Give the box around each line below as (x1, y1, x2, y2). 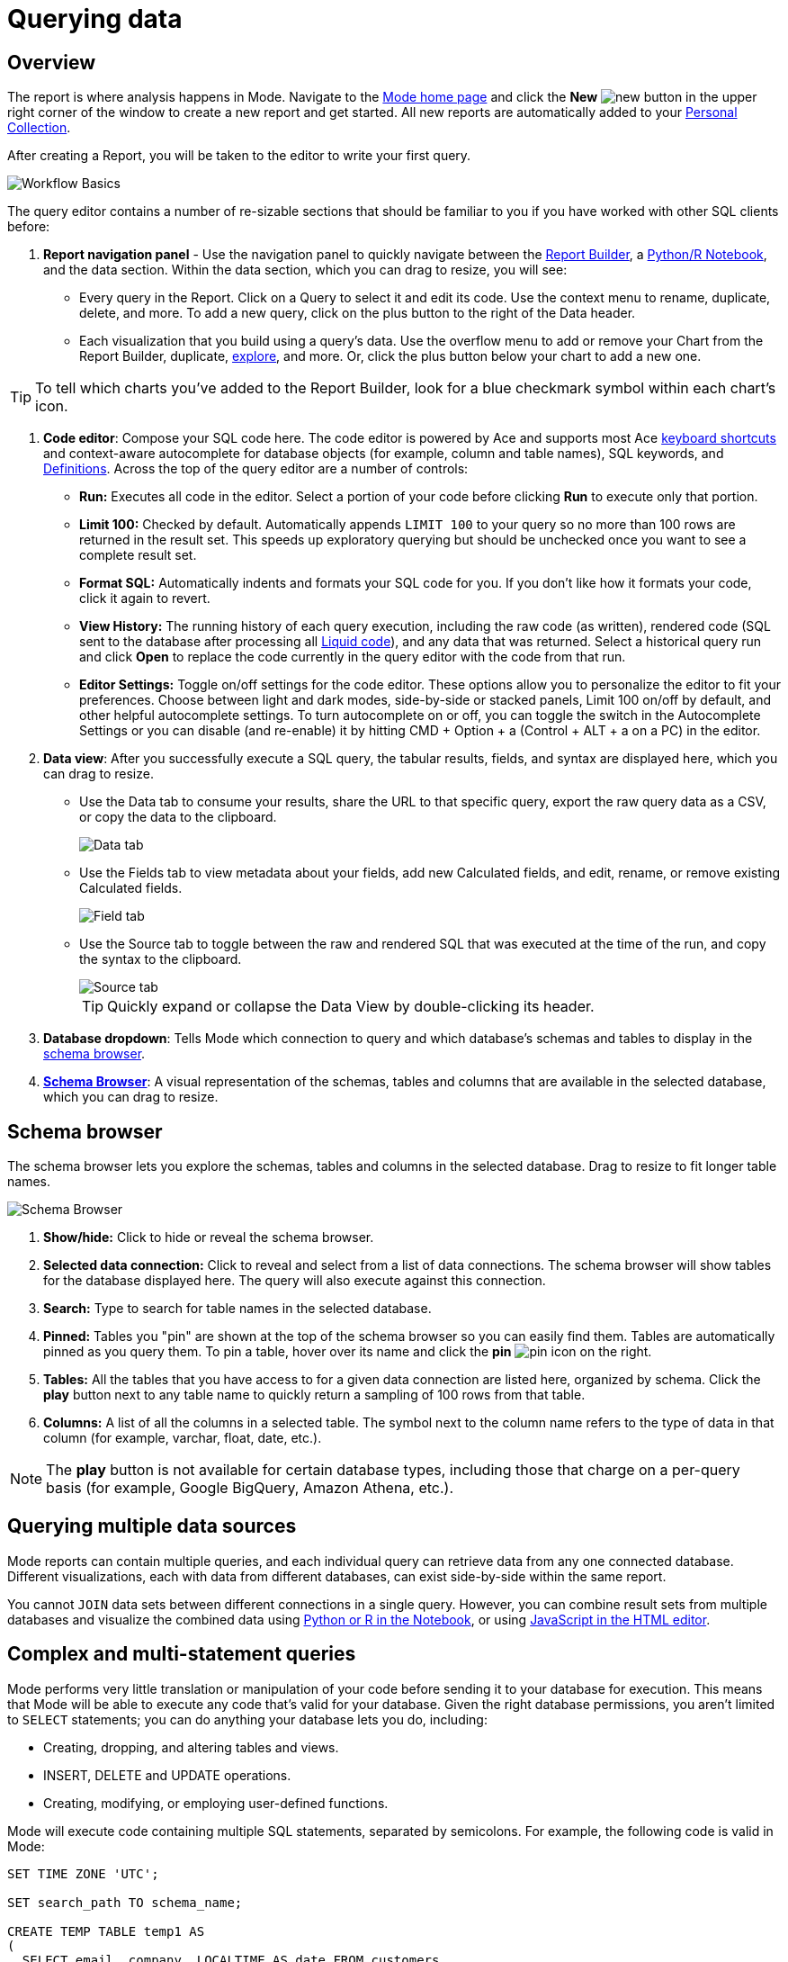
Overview (7, 50, 96, 74)
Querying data (7, 4, 183, 34)
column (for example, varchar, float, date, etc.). (43, 1430, 322, 1446)
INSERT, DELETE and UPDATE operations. (43, 1767, 291, 1783)
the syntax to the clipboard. (79, 951, 242, 967)
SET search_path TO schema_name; (7, 1894, 243, 1910)
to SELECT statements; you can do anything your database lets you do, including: (7, 1711, 488, 1727)
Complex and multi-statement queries (7, 1642, 356, 1666)
